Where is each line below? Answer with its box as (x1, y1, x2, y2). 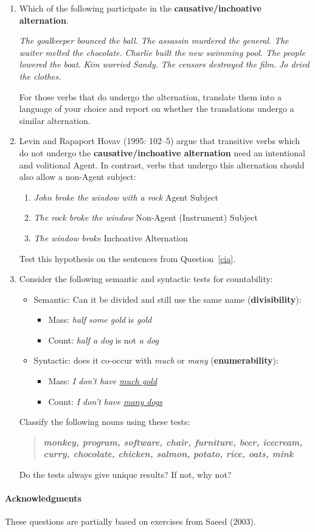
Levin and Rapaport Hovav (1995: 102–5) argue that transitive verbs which (19, 134, 300, 147)
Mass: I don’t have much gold (48, 375, 157, 387)
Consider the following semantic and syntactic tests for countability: (19, 272, 273, 285)
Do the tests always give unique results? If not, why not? (19, 468, 232, 481)
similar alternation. (19, 114, 91, 126)
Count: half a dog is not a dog (48, 333, 159, 346)
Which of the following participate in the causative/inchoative (19, 2, 261, 14)
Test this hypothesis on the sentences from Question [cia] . (19, 252, 236, 264)
